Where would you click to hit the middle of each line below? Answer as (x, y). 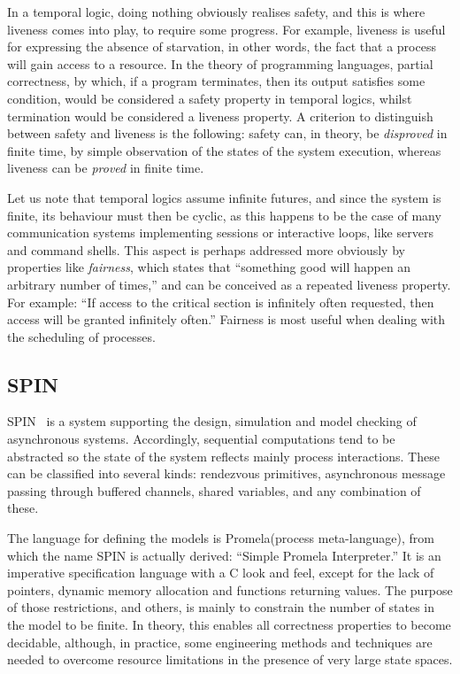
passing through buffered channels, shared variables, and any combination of (214, 490)
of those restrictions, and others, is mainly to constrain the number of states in (221, 607)
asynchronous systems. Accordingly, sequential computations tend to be (201, 439)
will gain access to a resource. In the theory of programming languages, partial (220, 63)
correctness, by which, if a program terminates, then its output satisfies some (216, 81)
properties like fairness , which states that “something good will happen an (209, 267)
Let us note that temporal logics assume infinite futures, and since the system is (224, 197)
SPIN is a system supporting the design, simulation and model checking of (212, 421)
